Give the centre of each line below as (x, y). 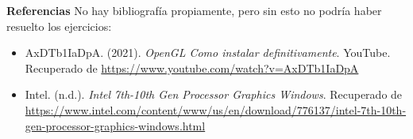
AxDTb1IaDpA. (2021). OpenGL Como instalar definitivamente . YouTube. (208, 53)
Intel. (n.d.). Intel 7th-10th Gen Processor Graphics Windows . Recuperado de (214, 94)
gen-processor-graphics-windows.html (115, 125)
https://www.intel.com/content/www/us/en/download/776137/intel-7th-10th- (216, 109)
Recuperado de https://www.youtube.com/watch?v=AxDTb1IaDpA (192, 68)
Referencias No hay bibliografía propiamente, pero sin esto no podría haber (194, 10)
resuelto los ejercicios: (59, 26)
